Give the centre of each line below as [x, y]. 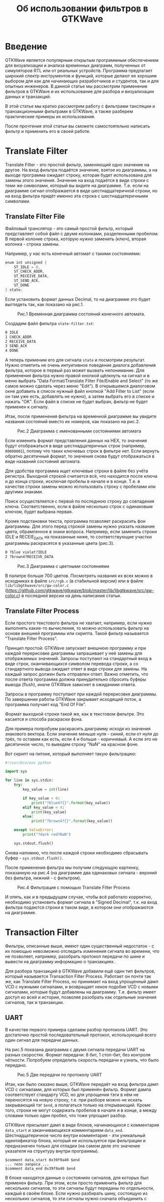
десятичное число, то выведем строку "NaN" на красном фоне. [72, 744]
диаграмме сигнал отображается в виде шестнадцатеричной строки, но [81, 191]
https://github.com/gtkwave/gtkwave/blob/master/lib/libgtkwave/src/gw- [80, 590]
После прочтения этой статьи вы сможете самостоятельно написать [78, 126]
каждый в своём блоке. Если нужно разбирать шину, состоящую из [76, 1193]
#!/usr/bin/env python [28, 763]
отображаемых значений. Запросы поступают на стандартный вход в [78, 658]
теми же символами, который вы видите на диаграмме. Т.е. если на [77, 185]
